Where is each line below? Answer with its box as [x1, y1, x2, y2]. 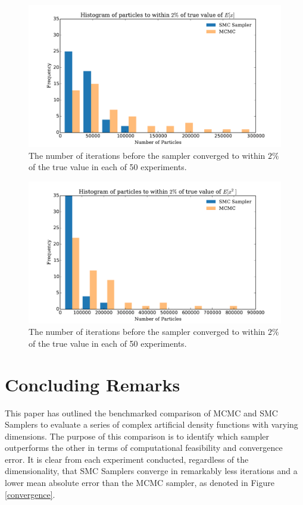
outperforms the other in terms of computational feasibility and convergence [5, 441, 283, 454]
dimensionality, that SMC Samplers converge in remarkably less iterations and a [5, 465, 298, 477]
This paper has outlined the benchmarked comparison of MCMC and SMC [5, 406, 278, 419]
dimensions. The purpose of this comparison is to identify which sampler [5, 429, 269, 442]
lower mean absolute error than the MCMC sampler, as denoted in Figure [5, 476, 274, 489]
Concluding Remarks [5, 372, 180, 396]
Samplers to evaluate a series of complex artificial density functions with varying [5, 418, 298, 431]
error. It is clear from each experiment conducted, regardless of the [5, 453, 249, 465]
